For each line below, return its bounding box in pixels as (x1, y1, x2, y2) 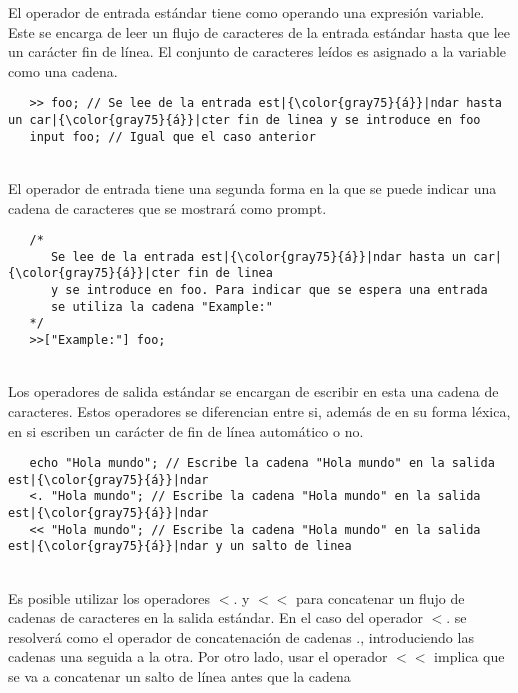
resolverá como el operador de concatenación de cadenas (8, 626, 352, 647)
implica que (434, 646, 505, 667)
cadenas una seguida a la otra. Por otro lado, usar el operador (8, 646, 388, 667)
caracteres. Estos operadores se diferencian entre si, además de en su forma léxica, (8, 400, 511, 421)
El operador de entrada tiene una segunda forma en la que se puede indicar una (8, 177, 497, 198)
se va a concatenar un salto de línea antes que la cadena (8, 666, 351, 686)
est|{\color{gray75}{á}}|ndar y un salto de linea (8, 539, 352, 554)
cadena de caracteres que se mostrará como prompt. (8, 197, 327, 218)
